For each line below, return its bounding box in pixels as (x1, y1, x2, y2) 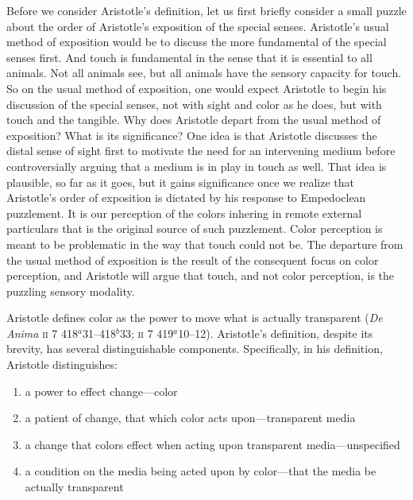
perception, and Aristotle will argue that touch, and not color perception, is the (6, 267, 395, 284)
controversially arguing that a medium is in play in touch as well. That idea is (6, 157, 387, 174)
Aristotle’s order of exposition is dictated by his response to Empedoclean (6, 189, 366, 206)
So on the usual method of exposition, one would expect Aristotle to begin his (6, 79, 387, 96)
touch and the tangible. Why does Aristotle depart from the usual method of (6, 111, 381, 128)
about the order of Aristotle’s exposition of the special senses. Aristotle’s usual (6, 17, 389, 34)
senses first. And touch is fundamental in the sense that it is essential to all (6, 48, 372, 65)
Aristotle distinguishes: (6, 356, 118, 373)
